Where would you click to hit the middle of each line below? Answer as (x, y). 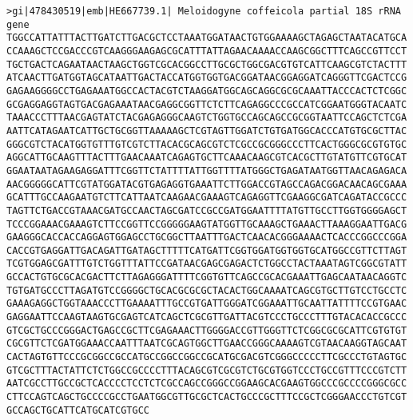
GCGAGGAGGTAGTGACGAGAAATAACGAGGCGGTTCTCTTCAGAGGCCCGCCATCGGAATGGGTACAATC (207, 104)
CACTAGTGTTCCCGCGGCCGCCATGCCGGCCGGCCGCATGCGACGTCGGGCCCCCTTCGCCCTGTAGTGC (207, 357)
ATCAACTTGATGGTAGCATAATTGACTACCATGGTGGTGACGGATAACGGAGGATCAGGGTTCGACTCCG (207, 78)
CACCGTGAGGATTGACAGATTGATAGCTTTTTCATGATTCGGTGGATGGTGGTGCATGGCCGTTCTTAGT (207, 250)
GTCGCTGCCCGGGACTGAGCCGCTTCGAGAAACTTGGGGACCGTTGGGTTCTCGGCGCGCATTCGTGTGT (207, 330)
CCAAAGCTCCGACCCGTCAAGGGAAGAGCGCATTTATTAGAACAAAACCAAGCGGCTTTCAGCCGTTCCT (207, 51)
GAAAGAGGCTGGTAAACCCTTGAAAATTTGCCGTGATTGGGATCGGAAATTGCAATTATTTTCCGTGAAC (207, 304)
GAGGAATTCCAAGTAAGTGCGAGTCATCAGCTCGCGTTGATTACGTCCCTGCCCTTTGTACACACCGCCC (207, 317)
